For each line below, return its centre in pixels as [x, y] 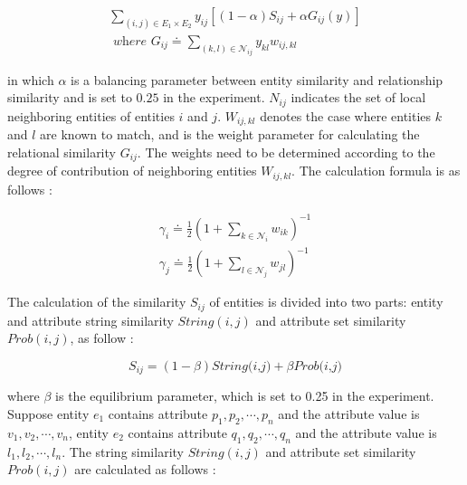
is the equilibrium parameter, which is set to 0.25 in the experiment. [245, 396]
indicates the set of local [358, 97]
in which [31, 79]
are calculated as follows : [145, 469]
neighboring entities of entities [91, 115]
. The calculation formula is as [376, 171]
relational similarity [62, 152]
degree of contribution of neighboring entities [132, 171]
